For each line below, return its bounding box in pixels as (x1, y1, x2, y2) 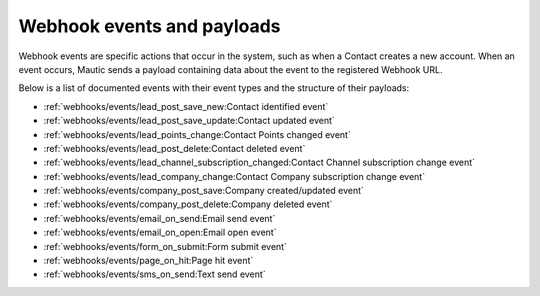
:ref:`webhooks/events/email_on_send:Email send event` (43, 212, 276, 224)
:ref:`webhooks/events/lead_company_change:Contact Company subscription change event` (43, 170, 425, 182)
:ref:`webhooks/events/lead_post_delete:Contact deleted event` (43, 142, 306, 154)
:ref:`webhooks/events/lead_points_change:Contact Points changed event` (43, 128, 352, 140)
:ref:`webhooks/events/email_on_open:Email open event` (43, 226, 277, 239)
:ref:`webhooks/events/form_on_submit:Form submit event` (43, 240, 287, 252)
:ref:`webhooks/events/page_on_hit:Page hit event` (43, 255, 254, 267)
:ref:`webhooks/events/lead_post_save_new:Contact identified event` (43, 100, 329, 112)
